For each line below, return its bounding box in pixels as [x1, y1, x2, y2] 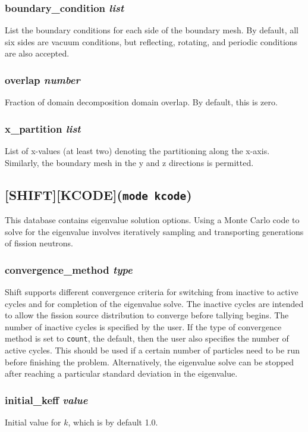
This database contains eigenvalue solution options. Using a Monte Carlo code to [5, 214, 300, 226]
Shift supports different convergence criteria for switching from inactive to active [5, 286, 298, 298]
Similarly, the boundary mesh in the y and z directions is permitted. [5, 156, 254, 168]
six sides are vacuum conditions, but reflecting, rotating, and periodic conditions [5, 35, 298, 48]
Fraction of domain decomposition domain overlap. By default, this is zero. [5, 96, 278, 108]
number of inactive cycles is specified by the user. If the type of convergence [5, 320, 282, 333]
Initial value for [5, 416, 61, 428]
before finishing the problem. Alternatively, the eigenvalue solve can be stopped [5, 355, 294, 368]
